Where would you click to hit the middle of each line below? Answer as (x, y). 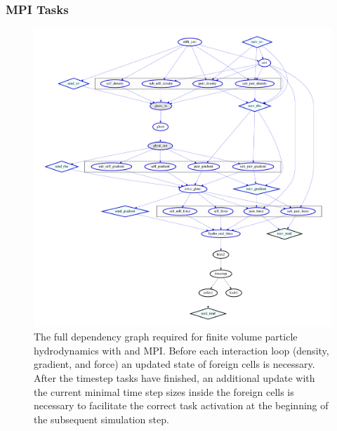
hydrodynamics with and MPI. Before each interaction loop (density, (181, 350)
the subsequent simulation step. (101, 419)
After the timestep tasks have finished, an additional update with (174, 378)
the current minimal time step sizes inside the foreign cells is (164, 391)
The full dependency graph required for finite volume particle (166, 337)
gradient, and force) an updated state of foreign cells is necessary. (174, 364)
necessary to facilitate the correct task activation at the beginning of (181, 405)
